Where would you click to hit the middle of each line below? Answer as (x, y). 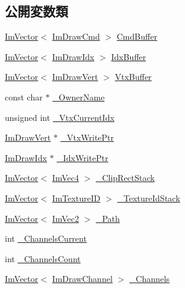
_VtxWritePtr (87, 137)
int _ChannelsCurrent (46, 238)
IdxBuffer (129, 56)
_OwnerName (79, 97)
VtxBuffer (133, 77)
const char (24, 97)
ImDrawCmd (76, 36)
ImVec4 (65, 178)
